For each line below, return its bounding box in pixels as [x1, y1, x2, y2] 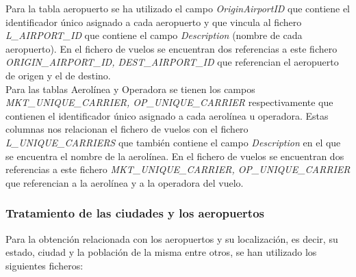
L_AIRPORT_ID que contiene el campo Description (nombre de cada [5, 28, 303, 42]
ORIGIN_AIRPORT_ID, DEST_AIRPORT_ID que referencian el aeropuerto [5, 55, 339, 69]
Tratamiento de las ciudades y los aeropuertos [5, 205, 264, 222]
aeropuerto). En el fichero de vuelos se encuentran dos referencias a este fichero [5, 41, 338, 55]
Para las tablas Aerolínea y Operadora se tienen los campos [5, 81, 255, 96]
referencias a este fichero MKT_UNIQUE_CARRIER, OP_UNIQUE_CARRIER [5, 162, 351, 176]
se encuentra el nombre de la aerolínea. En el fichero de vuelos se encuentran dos [5, 148, 344, 163]
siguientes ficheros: [5, 258, 84, 272]
